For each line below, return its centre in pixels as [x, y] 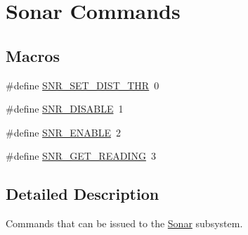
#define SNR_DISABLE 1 [65, 109]
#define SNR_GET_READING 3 [81, 156]
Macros [33, 55]
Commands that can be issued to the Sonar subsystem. [124, 223]
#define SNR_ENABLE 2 [63, 132]
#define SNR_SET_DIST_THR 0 [83, 85]
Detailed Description [83, 194]
